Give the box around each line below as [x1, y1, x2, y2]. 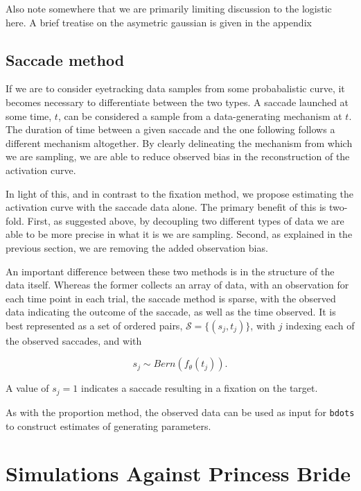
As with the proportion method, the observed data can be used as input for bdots [6, 404, 355, 419]
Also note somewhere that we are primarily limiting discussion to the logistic [6, 1, 332, 15]
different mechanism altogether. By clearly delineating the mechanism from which [6, 135, 353, 150]
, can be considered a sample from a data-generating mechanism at [58, 108, 342, 123]
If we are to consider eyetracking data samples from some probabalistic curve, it [6, 81, 345, 96]
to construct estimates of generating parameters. [6, 418, 211, 433]
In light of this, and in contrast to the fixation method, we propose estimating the [6, 186, 354, 200]
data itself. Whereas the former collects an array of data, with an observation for [6, 277, 349, 292]
